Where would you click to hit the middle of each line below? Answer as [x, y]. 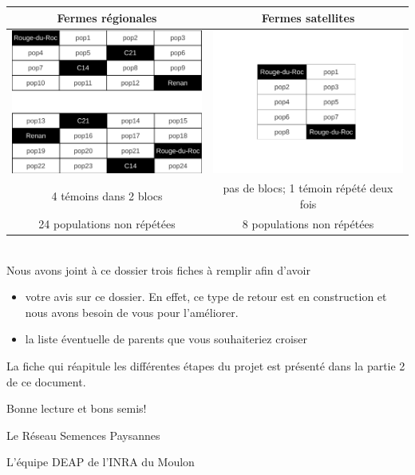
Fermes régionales [107, 17]
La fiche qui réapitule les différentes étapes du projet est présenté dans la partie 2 [206, 365]
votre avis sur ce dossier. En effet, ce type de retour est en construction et [206, 297]
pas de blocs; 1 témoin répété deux [308, 188]
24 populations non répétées [107, 223]
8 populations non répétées [308, 223]
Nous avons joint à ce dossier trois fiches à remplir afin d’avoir [158, 269]
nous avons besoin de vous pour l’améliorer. [132, 312]
